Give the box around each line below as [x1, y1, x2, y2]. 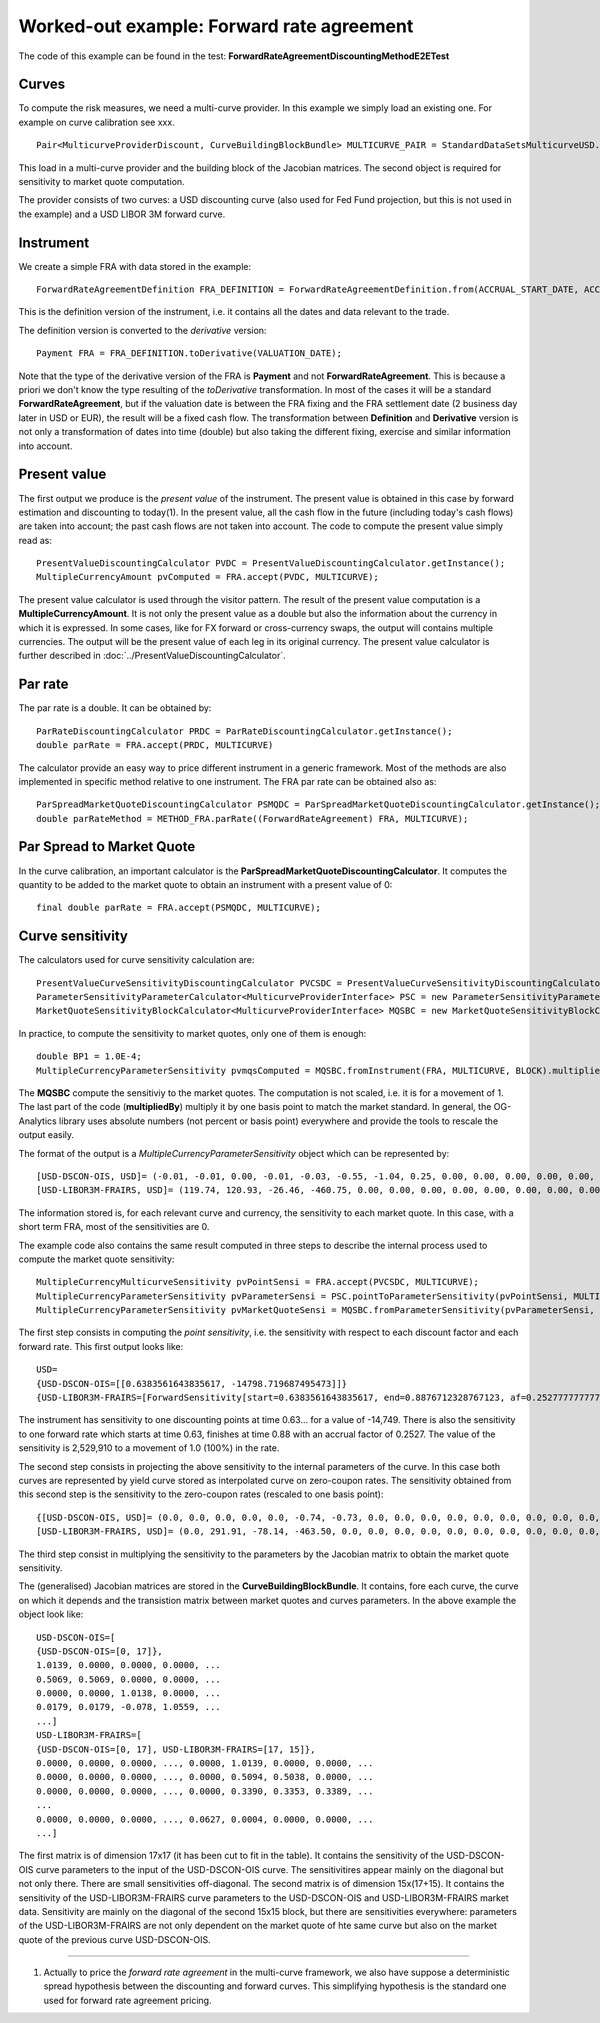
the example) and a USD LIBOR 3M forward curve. [18, 208, 226, 220]
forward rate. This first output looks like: [18, 1340, 184, 1352]
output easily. [18, 1129, 75, 1141]
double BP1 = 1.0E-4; [36, 1051, 142, 1062]
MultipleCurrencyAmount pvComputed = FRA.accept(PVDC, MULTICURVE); [36, 571, 379, 583]
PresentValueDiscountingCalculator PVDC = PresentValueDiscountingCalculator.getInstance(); [36, 558, 506, 569]
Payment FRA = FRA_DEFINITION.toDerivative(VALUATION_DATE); [36, 348, 342, 359]
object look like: [18, 1608, 84, 1620]
